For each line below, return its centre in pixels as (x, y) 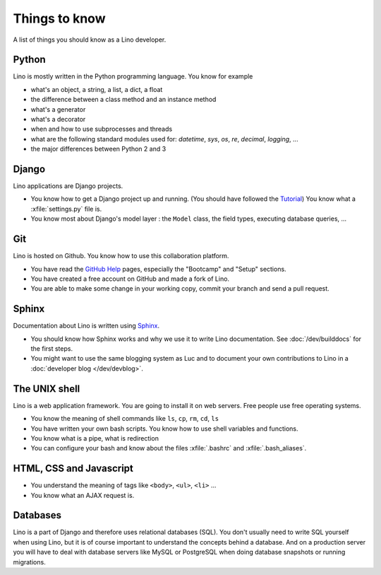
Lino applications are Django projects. (68, 186)
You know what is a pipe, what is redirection (95, 438)
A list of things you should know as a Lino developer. (90, 40)
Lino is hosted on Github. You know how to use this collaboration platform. (121, 256)
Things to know (59, 18)
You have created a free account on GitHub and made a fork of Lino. (130, 279)
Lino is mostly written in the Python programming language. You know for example (133, 76)
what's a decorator (58, 120)
